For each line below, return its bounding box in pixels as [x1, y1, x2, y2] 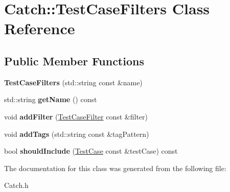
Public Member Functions [4, 53, 144, 68]
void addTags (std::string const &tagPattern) [4, 128, 149, 139]
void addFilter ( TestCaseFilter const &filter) [4, 111, 148, 122]
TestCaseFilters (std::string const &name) [4, 77, 143, 87]
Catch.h [4, 180, 29, 190]
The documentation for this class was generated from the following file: [4, 162, 226, 173]
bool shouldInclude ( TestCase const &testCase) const [4, 146, 178, 156]
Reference [4, 18, 75, 39]
